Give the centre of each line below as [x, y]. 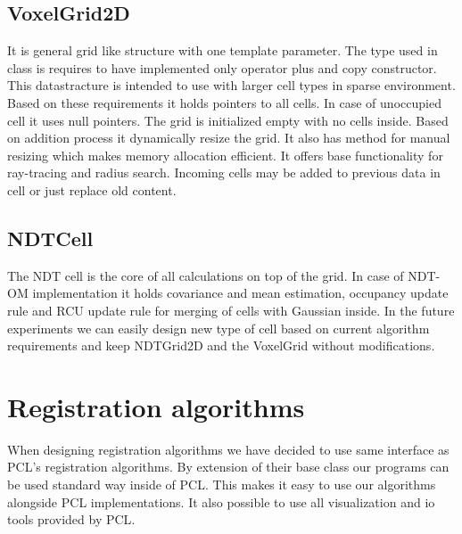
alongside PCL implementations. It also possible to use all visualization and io [221, 501]
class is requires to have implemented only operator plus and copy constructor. [222, 67]
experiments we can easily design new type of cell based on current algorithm [219, 328]
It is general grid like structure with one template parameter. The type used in [223, 50]
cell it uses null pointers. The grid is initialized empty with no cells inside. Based [228, 120]
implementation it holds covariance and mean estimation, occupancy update [240, 293]
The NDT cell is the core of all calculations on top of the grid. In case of [206, 275]
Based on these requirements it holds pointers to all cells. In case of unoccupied [224, 102]
